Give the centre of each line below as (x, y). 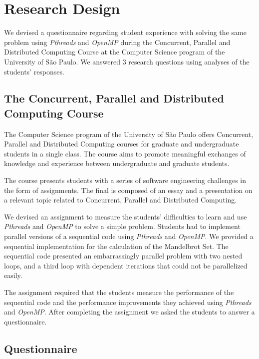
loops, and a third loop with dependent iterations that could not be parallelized (126, 265)
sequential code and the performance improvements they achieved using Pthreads (128, 302)
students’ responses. (34, 71)
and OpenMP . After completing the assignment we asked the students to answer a (129, 312)
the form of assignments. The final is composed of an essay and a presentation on (128, 190)
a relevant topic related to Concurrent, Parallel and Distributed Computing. (121, 200)
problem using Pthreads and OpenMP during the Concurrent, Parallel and (117, 42)
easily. (13, 275)
